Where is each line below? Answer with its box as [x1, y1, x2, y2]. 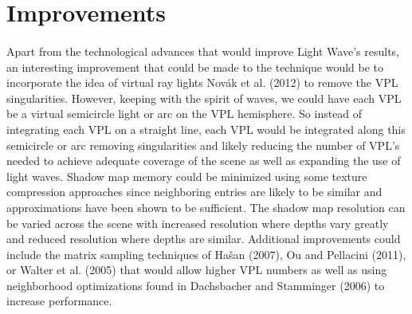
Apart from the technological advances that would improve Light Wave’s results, [6, 42, 399, 59]
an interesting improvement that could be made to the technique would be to [6, 58, 384, 75]
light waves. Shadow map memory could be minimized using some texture [6, 167, 367, 184]
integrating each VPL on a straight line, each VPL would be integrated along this [6, 120, 406, 137]
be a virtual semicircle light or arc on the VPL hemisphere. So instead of [6, 105, 363, 122]
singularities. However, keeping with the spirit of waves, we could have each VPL [6, 89, 402, 106]
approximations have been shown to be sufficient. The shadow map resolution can [6, 198, 406, 215]
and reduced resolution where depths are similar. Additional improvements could [6, 230, 401, 247]
